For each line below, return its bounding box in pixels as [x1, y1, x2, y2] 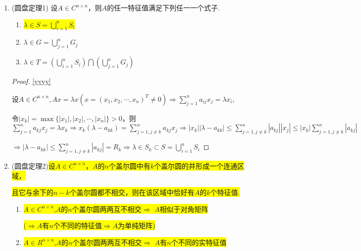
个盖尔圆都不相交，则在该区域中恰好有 [69, 187, 195, 197]
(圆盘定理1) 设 [11, 2, 58, 12]
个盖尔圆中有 [108, 160, 151, 171]
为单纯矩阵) [117, 220, 155, 231]
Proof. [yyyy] [11, 76, 51, 86]
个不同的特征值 [53, 220, 102, 231]
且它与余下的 [11, 187, 53, 197]
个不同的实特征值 [171, 237, 227, 247]
